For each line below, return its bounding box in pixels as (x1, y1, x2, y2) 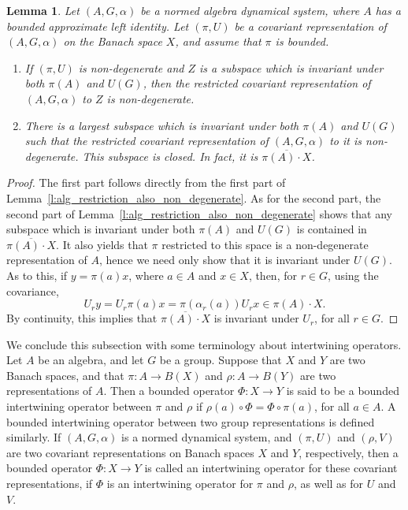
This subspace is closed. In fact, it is (82, 147, 258, 164)
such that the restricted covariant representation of (24, 132, 269, 149)
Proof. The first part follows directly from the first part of (6, 174, 286, 191)
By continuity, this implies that (6, 310, 158, 326)
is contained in (296, 221, 367, 237)
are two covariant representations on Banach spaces (6, 444, 254, 460)
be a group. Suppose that (159, 352, 282, 368)
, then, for (248, 266, 297, 283)
